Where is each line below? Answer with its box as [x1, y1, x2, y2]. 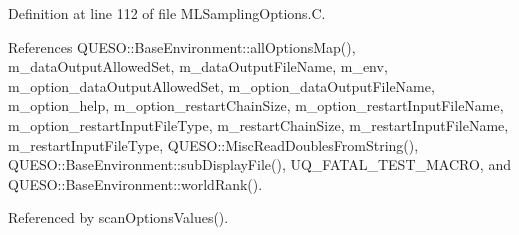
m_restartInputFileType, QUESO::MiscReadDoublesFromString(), [8, 134, 419, 155]
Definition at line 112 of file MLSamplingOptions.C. [8, 3, 326, 23]
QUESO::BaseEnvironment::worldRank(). [8, 173, 263, 194]
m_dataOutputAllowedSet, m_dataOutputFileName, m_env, [8, 56, 388, 77]
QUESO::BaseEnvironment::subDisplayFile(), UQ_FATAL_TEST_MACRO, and [8, 154, 511, 175]
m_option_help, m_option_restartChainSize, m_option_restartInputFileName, [8, 95, 504, 116]
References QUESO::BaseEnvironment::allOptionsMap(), [8, 36, 356, 57]
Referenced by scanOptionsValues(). [8, 207, 229, 228]
